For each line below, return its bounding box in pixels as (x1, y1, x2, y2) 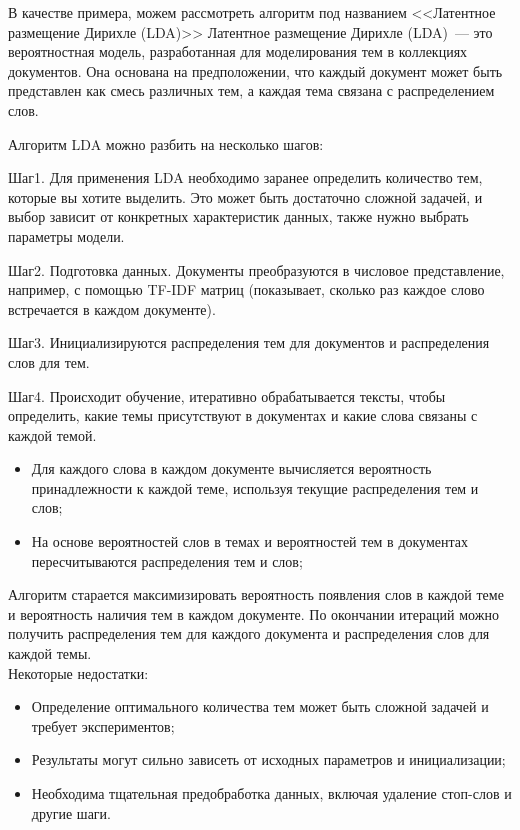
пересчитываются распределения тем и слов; (31, 550, 303, 571)
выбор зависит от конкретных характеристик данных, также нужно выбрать (8, 206, 469, 227)
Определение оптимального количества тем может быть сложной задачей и (31, 696, 489, 717)
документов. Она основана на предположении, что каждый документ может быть (8, 60, 503, 81)
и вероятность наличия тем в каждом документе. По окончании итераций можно (8, 603, 499, 624)
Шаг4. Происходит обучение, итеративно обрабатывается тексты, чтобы (8, 385, 446, 406)
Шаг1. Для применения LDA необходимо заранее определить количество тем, (8, 167, 483, 188)
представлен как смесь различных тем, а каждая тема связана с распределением (8, 80, 495, 101)
